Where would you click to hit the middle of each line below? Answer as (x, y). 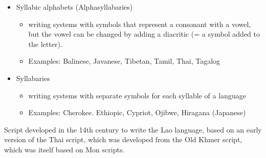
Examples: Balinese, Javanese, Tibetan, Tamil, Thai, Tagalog (124, 61)
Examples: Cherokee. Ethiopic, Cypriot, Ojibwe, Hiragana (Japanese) (137, 112)
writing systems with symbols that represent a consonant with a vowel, (140, 24)
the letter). (45, 44)
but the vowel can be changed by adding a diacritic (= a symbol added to (144, 34)
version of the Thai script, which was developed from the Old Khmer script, (123, 139)
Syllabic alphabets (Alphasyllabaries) (74, 7)
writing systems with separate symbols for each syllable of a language (137, 95)
